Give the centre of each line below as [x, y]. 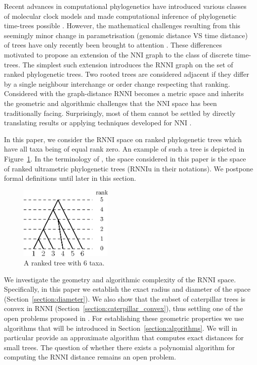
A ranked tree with [53, 263]
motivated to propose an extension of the [66, 54]
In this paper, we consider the [49, 139]
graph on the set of [204, 64]
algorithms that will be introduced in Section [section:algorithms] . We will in [121, 328]
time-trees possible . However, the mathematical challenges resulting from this [122, 26]
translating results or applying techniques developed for [88, 123]
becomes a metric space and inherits [189, 93]
